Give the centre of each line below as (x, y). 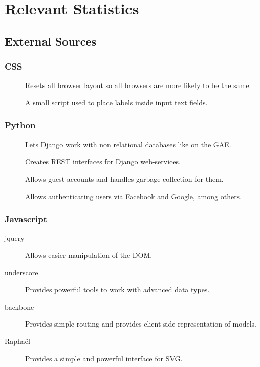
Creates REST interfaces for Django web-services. (103, 161)
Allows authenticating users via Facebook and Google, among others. (134, 196)
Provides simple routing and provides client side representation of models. (141, 324)
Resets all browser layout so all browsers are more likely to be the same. (138, 85)
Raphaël (17, 341)
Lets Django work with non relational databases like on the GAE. (128, 144)
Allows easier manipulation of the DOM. (89, 255)
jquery (15, 238)
